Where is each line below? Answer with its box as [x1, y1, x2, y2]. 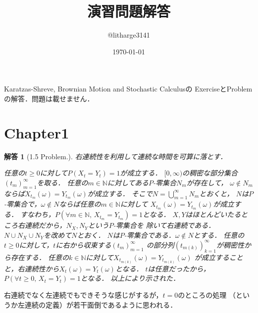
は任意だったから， [148, 263, 210, 273]
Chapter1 [4, 122, 69, 142]
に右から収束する [55, 239, 111, 250]
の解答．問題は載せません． [4, 93, 94, 103]
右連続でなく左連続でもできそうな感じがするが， [4, 290, 163, 300]
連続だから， [24, 220, 66, 230]
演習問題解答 [87, 1, 170, 21]
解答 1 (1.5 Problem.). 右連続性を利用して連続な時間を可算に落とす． [4, 151, 227, 161]
